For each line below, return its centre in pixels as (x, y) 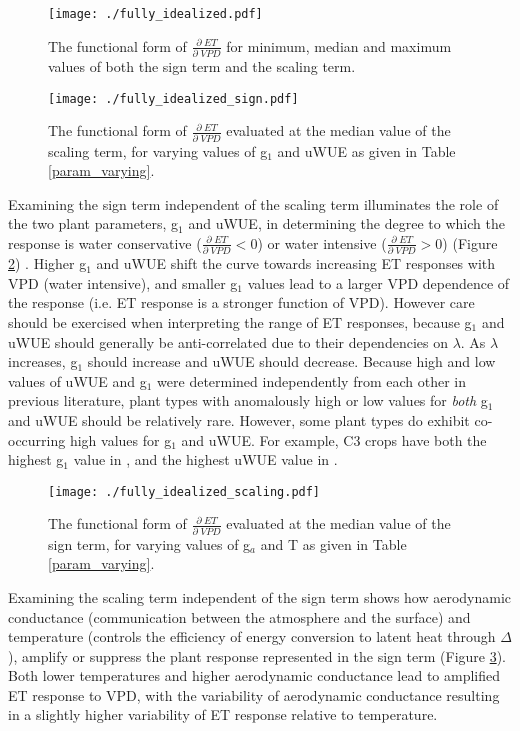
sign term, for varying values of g (149, 543)
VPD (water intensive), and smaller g (123, 282)
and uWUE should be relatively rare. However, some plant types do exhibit (239, 419)
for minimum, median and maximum (339, 45)
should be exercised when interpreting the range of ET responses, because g (240, 322)
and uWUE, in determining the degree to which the (346, 223)
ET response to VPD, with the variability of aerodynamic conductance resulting (254, 694)
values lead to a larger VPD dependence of (378, 282)
